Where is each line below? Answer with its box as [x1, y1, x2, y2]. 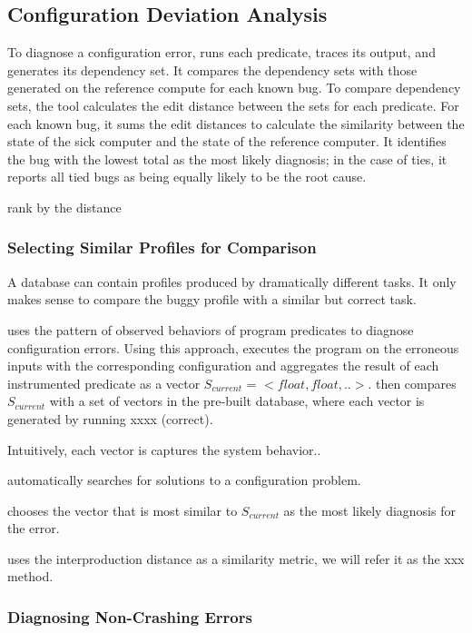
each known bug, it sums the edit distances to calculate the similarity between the [7, 114, 465, 133]
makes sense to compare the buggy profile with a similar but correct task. [7, 290, 417, 309]
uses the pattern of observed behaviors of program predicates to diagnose [7, 320, 414, 339]
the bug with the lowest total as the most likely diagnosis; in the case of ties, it [7, 149, 447, 168]
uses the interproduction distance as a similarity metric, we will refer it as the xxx [7, 549, 465, 568]
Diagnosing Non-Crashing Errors [7, 606, 252, 628]
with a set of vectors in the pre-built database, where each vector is [49, 391, 425, 410]
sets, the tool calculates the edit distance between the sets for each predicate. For [7, 95, 459, 114]
